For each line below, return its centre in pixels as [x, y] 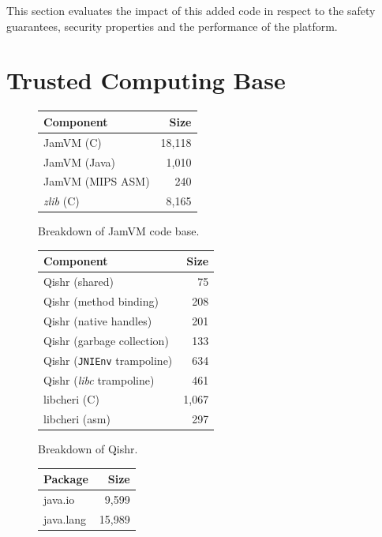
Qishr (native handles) [98, 320]
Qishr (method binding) [101, 301]
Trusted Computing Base [146, 80]
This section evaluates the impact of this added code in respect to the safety [191, 10]
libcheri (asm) [77, 419]
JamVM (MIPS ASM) [97, 181]
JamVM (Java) [79, 161]
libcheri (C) [71, 399]
